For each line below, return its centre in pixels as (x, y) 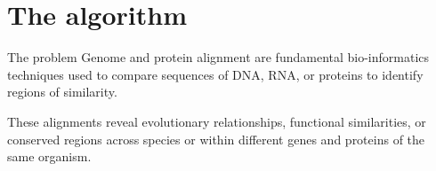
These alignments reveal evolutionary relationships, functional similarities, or (217, 121)
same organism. (49, 156)
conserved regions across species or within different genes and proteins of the (216, 139)
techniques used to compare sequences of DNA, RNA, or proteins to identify (215, 74)
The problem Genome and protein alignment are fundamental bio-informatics (218, 57)
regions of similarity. (62, 92)
